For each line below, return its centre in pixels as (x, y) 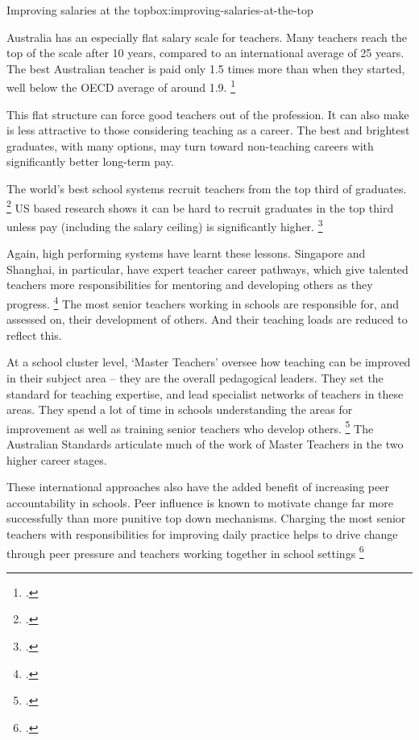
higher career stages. (57, 459)
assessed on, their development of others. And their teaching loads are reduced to (207, 319)
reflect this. (34, 335)
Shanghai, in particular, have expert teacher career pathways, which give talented (207, 269)
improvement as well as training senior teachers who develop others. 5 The (190, 427)
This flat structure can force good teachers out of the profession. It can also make (208, 114)
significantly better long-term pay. (90, 161)
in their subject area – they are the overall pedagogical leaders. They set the (195, 377)
